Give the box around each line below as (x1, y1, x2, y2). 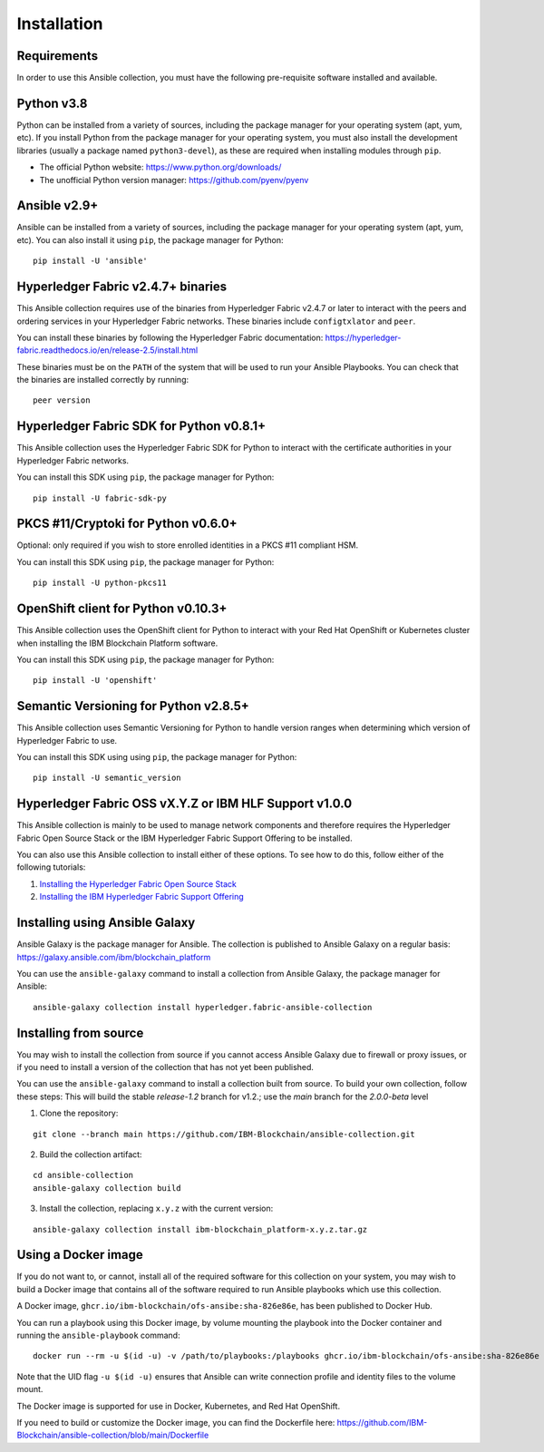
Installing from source (16, 1025, 144, 1040)
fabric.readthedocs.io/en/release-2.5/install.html (16, 345, 199, 356)
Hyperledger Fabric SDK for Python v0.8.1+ (16, 418, 267, 434)
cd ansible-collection (33, 1170, 134, 1181)
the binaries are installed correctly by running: (16, 375, 189, 385)
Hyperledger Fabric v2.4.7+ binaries (16, 279, 228, 295)
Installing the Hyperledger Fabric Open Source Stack (39, 878, 238, 889)
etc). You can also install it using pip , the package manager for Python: (16, 234, 284, 245)
